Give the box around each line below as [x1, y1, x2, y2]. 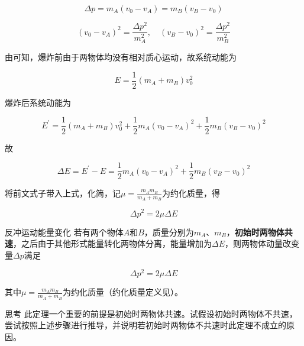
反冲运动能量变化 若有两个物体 [5, 225, 124, 238]
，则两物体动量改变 [225, 237, 300, 250]
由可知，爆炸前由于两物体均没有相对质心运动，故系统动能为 [5, 51, 237, 63]
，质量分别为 [144, 225, 194, 238]
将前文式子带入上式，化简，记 [5, 187, 121, 199]
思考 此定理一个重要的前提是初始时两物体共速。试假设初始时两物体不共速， [5, 307, 297, 319]
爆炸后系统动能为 [5, 96, 71, 108]
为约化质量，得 [162, 187, 221, 199]
